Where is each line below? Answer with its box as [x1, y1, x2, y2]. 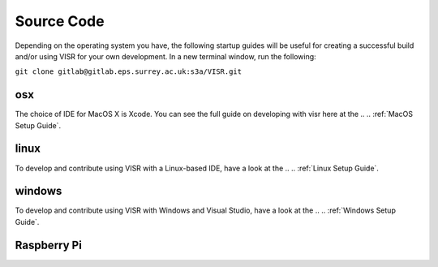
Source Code [15, 12, 105, 30]
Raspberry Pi [15, 238, 83, 252]
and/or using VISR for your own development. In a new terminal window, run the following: [15, 51, 316, 61]
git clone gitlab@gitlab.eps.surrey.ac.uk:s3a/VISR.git [15, 67, 243, 76]
